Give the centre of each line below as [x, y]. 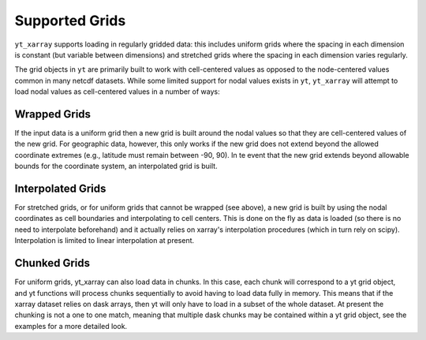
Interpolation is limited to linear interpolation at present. [105, 241]
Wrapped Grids [52, 114]
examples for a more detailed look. [71, 326]
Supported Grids [70, 21]
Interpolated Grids [60, 189]
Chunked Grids [52, 263]
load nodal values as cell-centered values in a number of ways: [117, 92]
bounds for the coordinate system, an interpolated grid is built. [116, 166]
